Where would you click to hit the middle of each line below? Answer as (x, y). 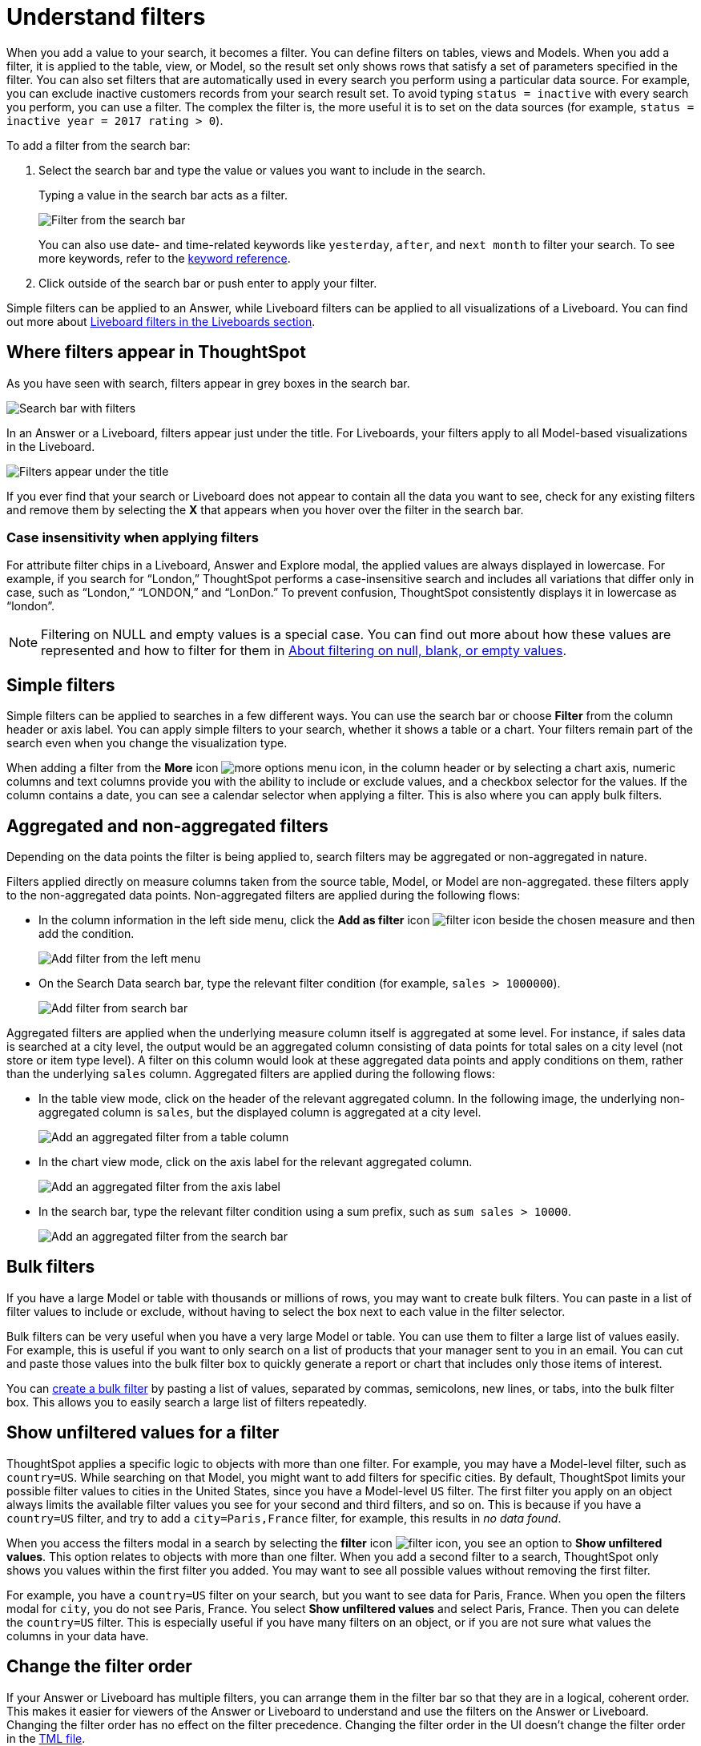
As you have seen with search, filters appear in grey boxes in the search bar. (208, 383)
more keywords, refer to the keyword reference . (165, 258)
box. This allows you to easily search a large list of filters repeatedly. (187, 1402)
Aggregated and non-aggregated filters (167, 826)
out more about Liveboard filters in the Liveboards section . (161, 321)
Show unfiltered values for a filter (143, 1433)
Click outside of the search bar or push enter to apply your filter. (208, 283)
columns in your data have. (78, 1635)
